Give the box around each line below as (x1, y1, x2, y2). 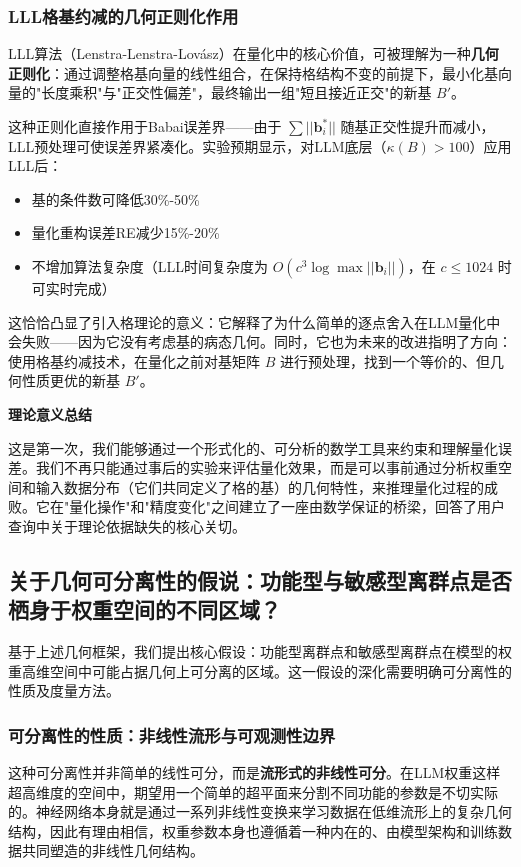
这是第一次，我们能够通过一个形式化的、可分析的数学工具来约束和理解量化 (8, 437, 498, 458)
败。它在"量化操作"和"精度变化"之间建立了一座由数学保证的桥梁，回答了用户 (8, 496, 505, 517)
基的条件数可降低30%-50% (31, 188, 200, 209)
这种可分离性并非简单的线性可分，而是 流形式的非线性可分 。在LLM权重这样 (8, 762, 501, 783)
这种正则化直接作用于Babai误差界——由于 (8, 116, 282, 136)
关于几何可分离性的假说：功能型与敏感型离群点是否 (8, 564, 512, 595)
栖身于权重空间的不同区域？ (8, 594, 281, 625)
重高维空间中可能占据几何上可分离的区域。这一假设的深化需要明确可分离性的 (8, 660, 512, 681)
